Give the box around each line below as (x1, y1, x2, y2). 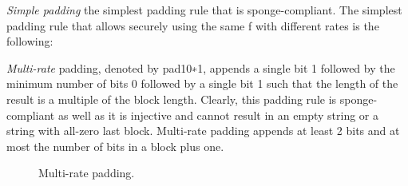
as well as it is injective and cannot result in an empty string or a (57, 106, 378, 123)
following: (6, 33, 53, 49)
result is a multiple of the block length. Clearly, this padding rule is (6, 90, 337, 107)
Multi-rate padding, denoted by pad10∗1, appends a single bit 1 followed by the (6, 59, 395, 76)
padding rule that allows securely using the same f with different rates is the (6, 17, 379, 34)
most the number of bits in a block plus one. (6, 137, 224, 154)
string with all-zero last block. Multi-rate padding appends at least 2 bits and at (6, 122, 400, 139)
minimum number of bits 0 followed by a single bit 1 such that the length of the (6, 75, 398, 92)
